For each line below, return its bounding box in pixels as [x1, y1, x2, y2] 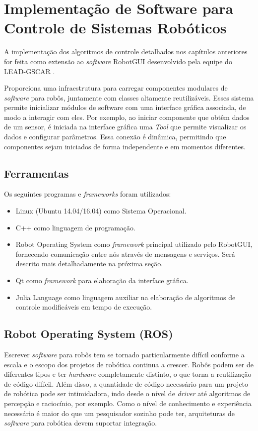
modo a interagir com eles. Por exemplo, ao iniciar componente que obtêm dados [4, 111, 250, 122]
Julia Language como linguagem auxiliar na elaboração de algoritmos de [15, 292, 236, 302]
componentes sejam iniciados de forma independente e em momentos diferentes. [4, 141, 246, 151]
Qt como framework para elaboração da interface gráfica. [15, 275, 189, 286]
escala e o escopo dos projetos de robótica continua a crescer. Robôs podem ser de [4, 359, 254, 369]
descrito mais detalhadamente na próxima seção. [15, 258, 163, 269]
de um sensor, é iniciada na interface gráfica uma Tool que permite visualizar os [4, 121, 247, 132]
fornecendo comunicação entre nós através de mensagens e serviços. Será [15, 248, 235, 259]
